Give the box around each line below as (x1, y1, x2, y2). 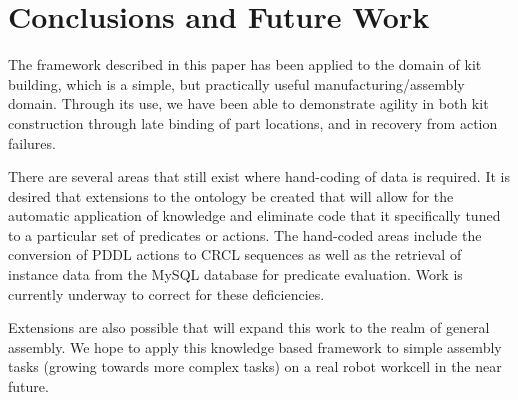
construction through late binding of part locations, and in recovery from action (8, 112, 498, 133)
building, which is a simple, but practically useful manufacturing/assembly (8, 73, 465, 94)
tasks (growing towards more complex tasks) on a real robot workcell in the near (8, 356, 502, 377)
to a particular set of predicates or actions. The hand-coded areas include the (8, 224, 482, 245)
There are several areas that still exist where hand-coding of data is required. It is (8, 166, 510, 187)
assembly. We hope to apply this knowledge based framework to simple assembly (8, 336, 502, 357)
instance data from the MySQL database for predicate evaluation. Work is (8, 264, 463, 285)
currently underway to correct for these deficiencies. (8, 283, 325, 304)
